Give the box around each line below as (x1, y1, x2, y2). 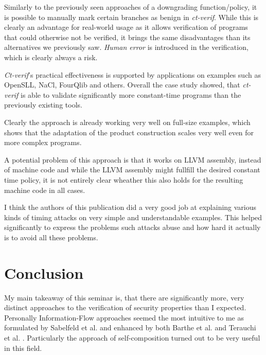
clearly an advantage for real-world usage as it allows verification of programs (4, 22, 248, 32)
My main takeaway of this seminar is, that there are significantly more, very (4, 292, 244, 303)
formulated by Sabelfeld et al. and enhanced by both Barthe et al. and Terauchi (4, 322, 256, 333)
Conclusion (4, 262, 84, 283)
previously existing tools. (4, 99, 82, 110)
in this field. (4, 342, 42, 353)
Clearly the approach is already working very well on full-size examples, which (4, 116, 251, 127)
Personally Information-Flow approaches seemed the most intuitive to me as (4, 312, 244, 323)
